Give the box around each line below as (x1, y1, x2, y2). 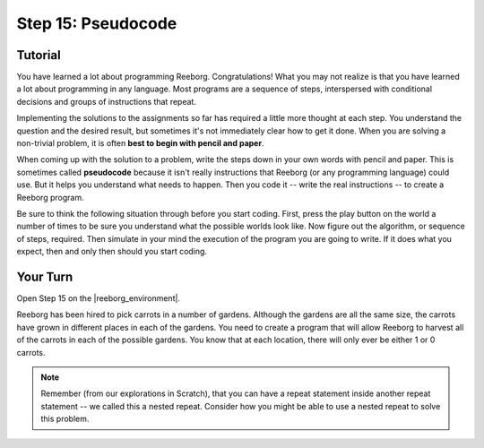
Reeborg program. (16, 192, 84, 202)
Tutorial (16, 47, 62, 63)
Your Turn (16, 269, 73, 284)
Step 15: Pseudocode (16, 13, 177, 33)
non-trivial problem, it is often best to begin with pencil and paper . (16, 138, 264, 149)
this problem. (40, 413, 90, 425)
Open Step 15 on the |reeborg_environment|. (16, 293, 181, 304)
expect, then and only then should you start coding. (16, 246, 208, 257)
